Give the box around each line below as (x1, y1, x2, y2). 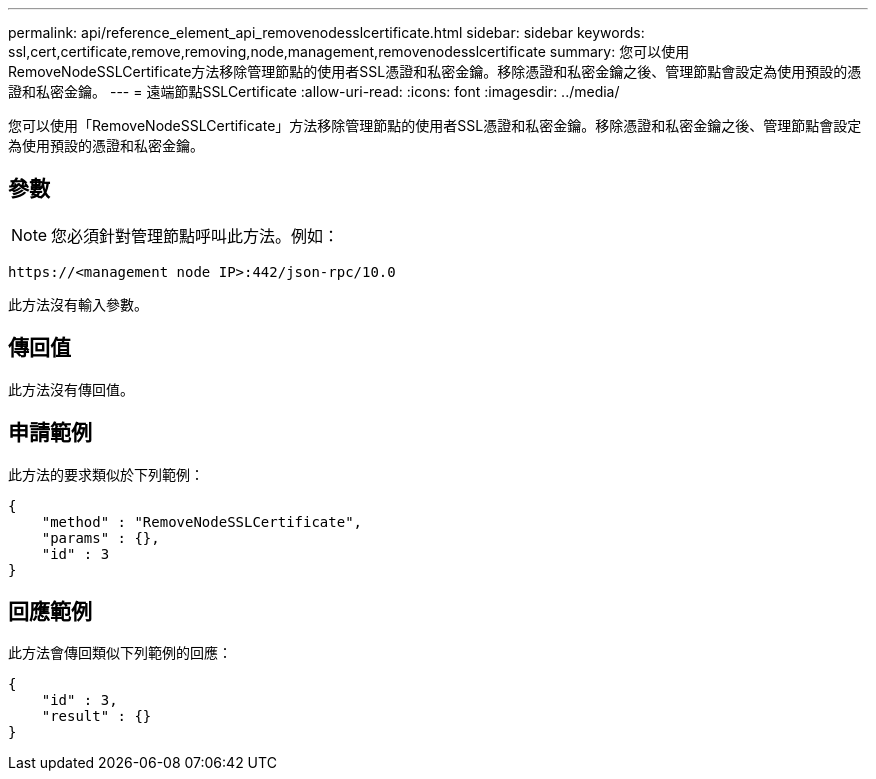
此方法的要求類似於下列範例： (8, 465, 204, 483)
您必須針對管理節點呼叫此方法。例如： (51, 225, 340, 246)
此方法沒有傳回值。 (8, 380, 134, 398)
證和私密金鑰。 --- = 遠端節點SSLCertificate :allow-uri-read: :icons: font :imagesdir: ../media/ (8, 83, 620, 100)
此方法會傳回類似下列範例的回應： (8, 644, 232, 662)
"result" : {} (41, 708, 152, 725)
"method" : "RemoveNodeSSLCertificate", (41, 513, 363, 530)
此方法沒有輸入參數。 (8, 295, 148, 313)
